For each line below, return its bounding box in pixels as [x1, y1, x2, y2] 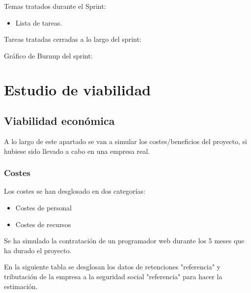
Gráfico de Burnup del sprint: [4, 50, 93, 60]
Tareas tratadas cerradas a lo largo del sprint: [4, 34, 141, 44]
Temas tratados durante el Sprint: [4, 1, 106, 11]
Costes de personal [15, 202, 72, 212]
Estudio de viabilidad [4, 79, 151, 99]
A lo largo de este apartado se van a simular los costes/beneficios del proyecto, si [4, 136, 247, 146]
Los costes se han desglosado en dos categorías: [4, 186, 145, 196]
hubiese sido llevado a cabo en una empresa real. [4, 146, 150, 156]
